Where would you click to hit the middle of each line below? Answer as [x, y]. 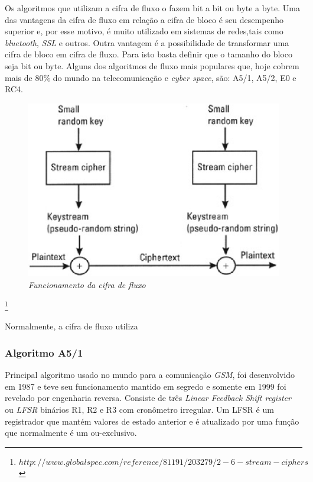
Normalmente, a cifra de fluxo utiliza [71, 326]
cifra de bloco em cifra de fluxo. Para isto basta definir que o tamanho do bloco [149, 54]
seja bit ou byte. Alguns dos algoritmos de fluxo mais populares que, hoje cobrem [152, 65]
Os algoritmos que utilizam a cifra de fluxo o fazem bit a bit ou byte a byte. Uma [152, 8]
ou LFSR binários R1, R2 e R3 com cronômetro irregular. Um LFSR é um [139, 409]
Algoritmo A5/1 [44, 352]
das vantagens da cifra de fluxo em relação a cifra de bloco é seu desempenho [144, 19]
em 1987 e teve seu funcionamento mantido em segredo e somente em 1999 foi [146, 386]
